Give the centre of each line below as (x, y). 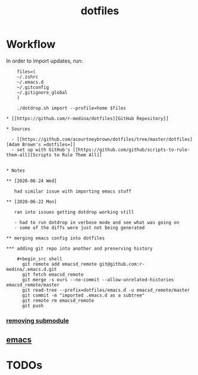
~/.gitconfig (33, 87)
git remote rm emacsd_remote (58, 300)
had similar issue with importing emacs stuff (73, 191)
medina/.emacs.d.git (32, 269)
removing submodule (38, 320)
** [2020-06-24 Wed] (32, 181)
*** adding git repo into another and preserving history (79, 248)
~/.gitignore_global (42, 92)
